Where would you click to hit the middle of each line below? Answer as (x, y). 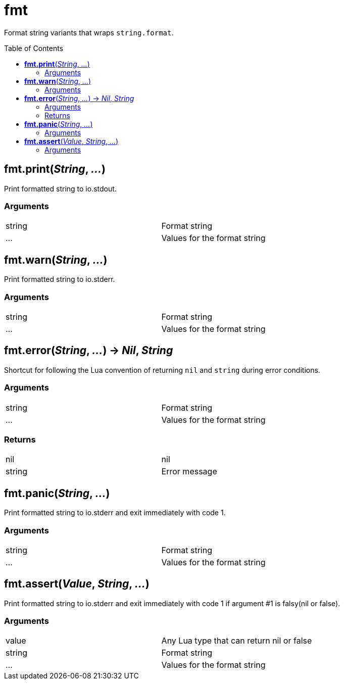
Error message (189, 472)
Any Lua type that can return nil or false (237, 641)
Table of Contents (34, 48)
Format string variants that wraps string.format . (89, 32)
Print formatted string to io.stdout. (60, 188)
